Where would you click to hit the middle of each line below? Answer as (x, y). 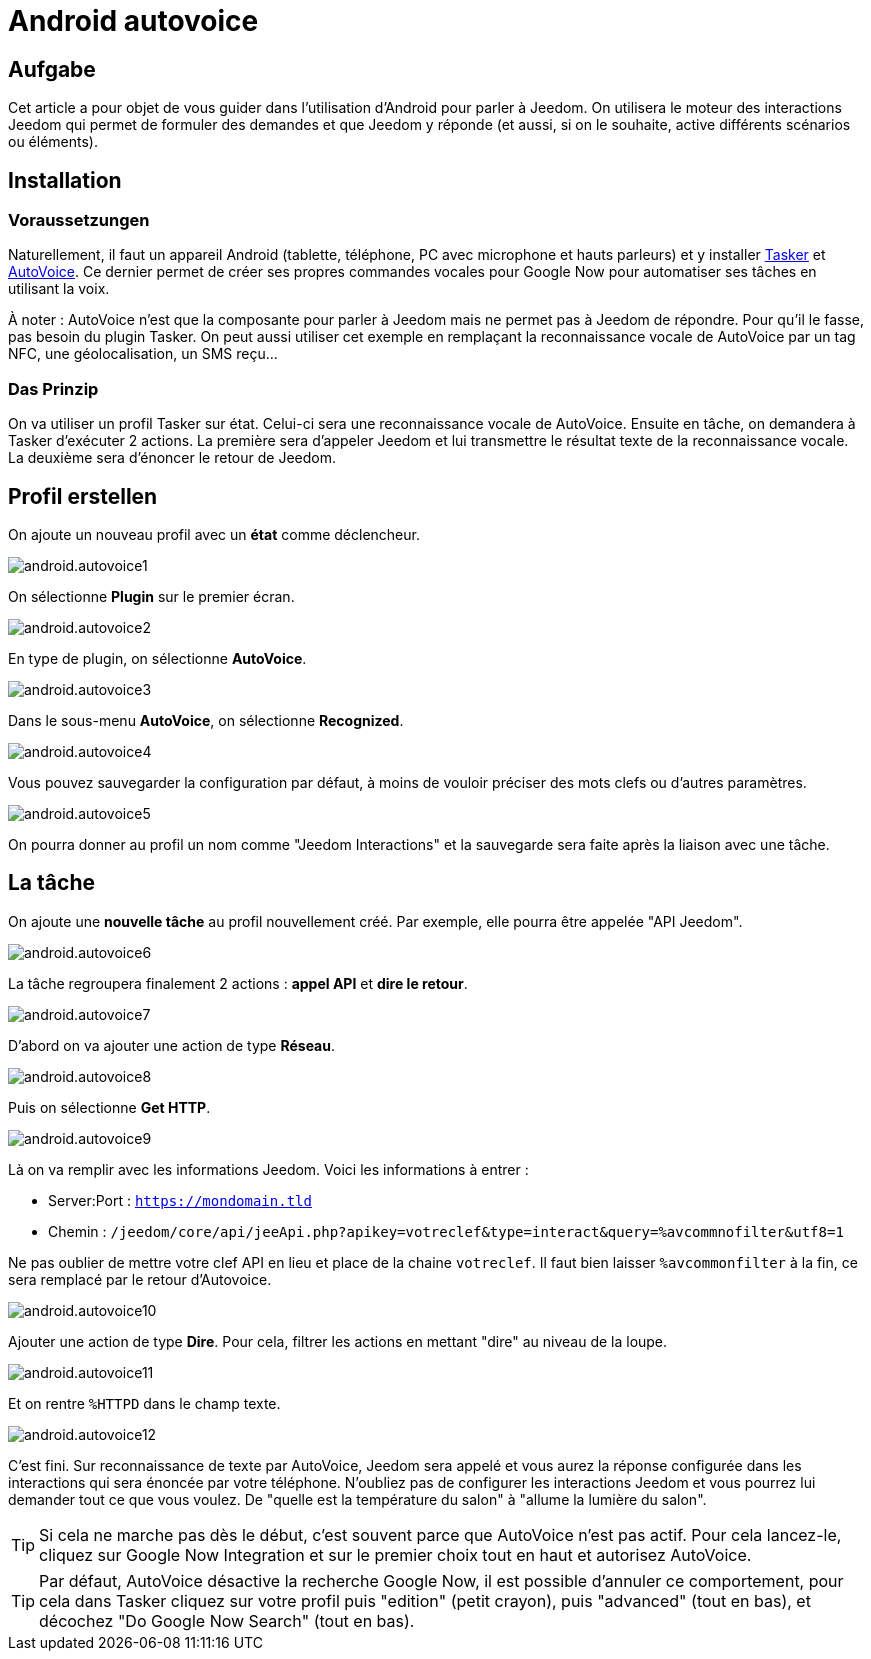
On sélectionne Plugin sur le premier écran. (151, 596)
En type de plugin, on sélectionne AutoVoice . (157, 658)
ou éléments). (53, 142)
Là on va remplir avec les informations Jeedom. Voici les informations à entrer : (268, 1169)
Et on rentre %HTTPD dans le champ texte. (144, 1403)
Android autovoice (133, 21)
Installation (65, 180)
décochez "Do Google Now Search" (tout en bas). (227, 1620)
